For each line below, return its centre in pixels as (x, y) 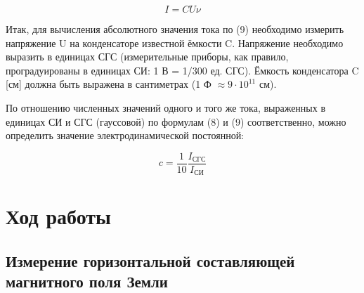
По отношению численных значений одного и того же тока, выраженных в (166, 107)
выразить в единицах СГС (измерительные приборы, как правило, (147, 57)
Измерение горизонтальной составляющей (150, 261)
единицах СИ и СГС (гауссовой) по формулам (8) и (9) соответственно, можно (176, 121)
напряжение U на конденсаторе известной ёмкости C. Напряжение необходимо (175, 43)
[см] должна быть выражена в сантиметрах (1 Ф (109, 84)
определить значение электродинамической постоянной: (125, 135)
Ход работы (58, 216)
